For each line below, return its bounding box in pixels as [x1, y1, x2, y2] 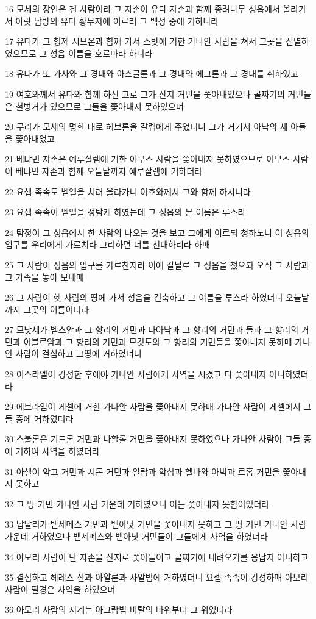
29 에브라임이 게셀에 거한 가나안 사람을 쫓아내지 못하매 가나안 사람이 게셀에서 [5, 400, 301, 413]
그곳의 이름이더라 [23, 302, 90, 315]
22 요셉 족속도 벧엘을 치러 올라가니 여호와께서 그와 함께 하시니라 [5, 185, 251, 198]
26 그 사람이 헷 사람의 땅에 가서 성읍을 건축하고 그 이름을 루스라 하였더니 [5, 291, 283, 304]
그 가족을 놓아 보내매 [5, 270, 84, 283]
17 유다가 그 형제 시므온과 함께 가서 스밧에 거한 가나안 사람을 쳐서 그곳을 [5, 35, 283, 48]
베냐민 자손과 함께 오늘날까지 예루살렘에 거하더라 [15, 164, 203, 177]
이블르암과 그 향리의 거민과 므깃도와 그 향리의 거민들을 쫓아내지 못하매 [23, 335, 292, 348]
